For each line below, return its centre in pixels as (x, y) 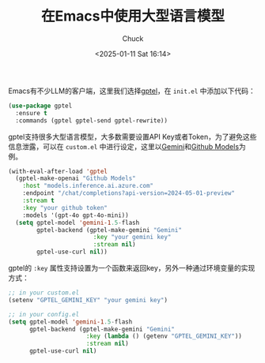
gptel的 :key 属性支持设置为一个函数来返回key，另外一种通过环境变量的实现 (132, 268)
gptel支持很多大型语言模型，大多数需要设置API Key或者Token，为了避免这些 (132, 137)
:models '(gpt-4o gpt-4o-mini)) (76, 215)
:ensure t (31, 113)
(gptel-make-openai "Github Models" (76, 178)
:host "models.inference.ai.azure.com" (88, 186)
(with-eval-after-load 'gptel (58, 171)
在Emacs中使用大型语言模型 (133, 16)
